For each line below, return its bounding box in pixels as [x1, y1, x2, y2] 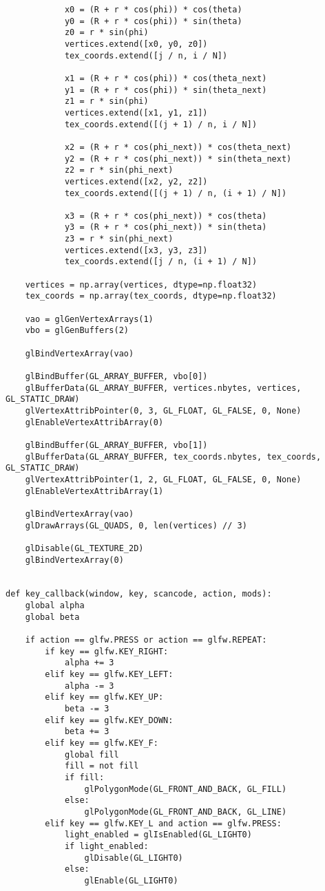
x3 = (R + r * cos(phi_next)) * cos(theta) [64, 211, 267, 221]
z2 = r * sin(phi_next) [64, 165, 174, 175]
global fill [64, 749, 119, 760]
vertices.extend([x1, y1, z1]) [64, 107, 208, 118]
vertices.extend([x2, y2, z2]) [64, 176, 208, 186]
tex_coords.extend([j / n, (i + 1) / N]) [64, 257, 258, 267]
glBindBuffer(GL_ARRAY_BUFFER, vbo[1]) [25, 440, 208, 450]
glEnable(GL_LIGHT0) [84, 875, 178, 885]
